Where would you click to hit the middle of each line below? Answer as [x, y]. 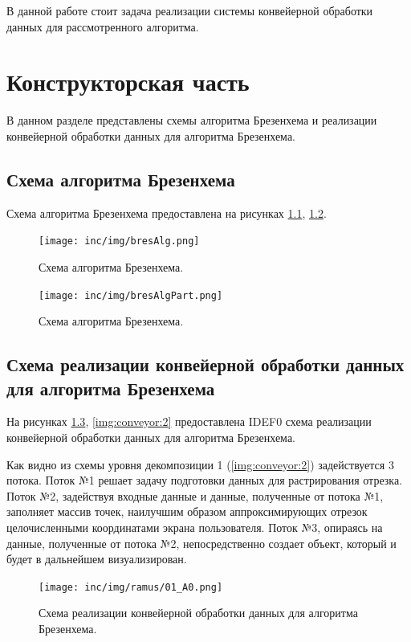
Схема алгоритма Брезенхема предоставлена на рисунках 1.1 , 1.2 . [167, 213]
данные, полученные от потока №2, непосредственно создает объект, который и [201, 543]
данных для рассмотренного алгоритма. [103, 26]
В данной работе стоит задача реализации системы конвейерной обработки [190, 10]
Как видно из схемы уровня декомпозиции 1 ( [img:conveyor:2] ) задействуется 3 [200, 464]
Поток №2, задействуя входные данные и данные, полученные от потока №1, [195, 495]
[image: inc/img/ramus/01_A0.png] [131, 587]
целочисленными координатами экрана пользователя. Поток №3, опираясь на [195, 527]
